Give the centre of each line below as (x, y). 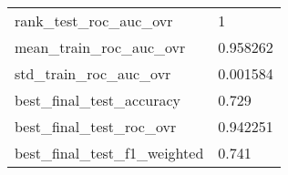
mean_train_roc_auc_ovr (100, 47)
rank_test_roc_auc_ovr (94, 21)
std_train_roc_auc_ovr (93, 73)
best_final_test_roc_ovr (96, 126)
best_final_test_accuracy (98, 100)
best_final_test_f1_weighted (109, 153)
